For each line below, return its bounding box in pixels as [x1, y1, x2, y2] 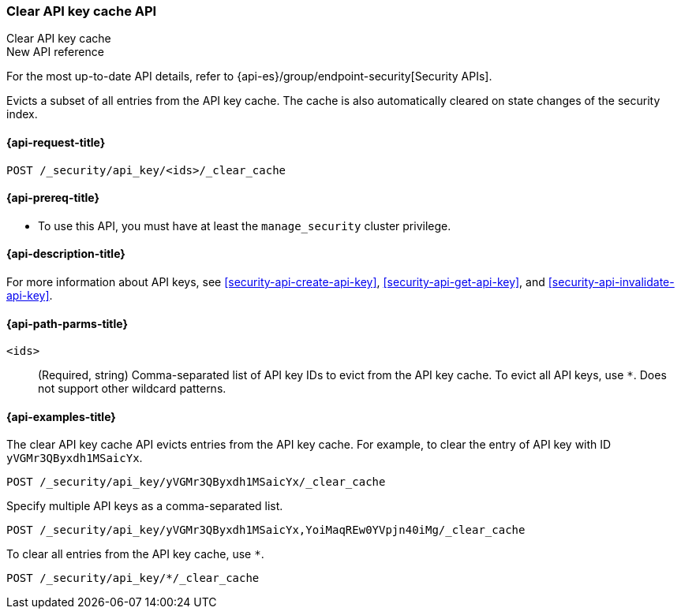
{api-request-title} [6, 135, 106, 149]
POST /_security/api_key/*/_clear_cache [6, 572, 260, 585]
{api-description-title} [6, 247, 125, 261]
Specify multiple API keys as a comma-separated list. [6, 499, 283, 513]
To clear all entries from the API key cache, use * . [6, 547, 264, 561]
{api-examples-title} [6, 409, 116, 423]
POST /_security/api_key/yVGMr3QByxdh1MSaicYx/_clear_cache [6, 475, 386, 489]
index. [6, 107, 38, 121]
